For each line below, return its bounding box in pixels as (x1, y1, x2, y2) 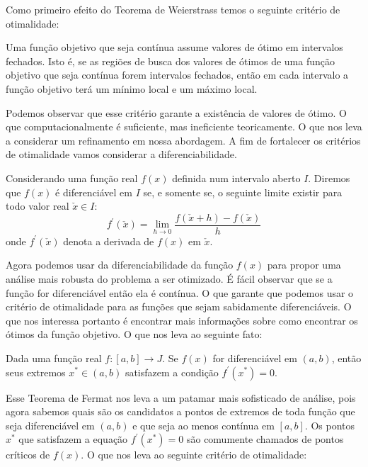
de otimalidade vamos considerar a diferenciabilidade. (6, 147, 237, 162)
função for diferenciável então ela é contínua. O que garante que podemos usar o (6, 285, 354, 300)
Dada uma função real (6, 350, 102, 365)
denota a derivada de (63, 233, 154, 248)
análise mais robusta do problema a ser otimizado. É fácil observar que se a (6, 271, 333, 286)
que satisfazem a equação (18, 432, 128, 446)
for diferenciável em (212, 350, 297, 365)
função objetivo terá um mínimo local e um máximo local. (6, 81, 258, 96)
